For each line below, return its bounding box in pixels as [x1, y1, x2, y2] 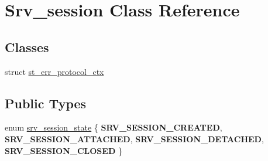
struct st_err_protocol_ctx [5, 65, 104, 77]
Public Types [5, 94, 87, 112]
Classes [5, 37, 49, 56]
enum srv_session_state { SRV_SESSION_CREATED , [5, 121, 222, 133]
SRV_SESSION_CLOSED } [5, 144, 122, 156]
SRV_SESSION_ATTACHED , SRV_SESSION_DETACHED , [5, 132, 264, 145]
